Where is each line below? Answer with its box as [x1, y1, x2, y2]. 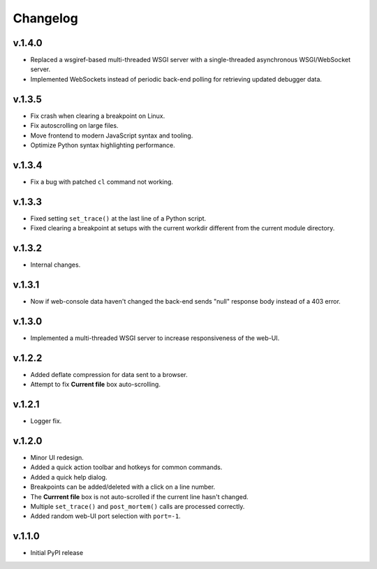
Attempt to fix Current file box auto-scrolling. [30, 380, 161, 389]
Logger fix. [30, 417, 62, 425]
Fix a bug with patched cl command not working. [30, 177, 174, 186]
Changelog [13, 10, 78, 26]
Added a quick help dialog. [30, 473, 108, 481]
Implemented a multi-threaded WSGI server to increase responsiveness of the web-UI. [30, 334, 280, 342]
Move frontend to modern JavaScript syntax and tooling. [30, 131, 193, 140]
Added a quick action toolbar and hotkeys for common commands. [30, 463, 223, 471]
